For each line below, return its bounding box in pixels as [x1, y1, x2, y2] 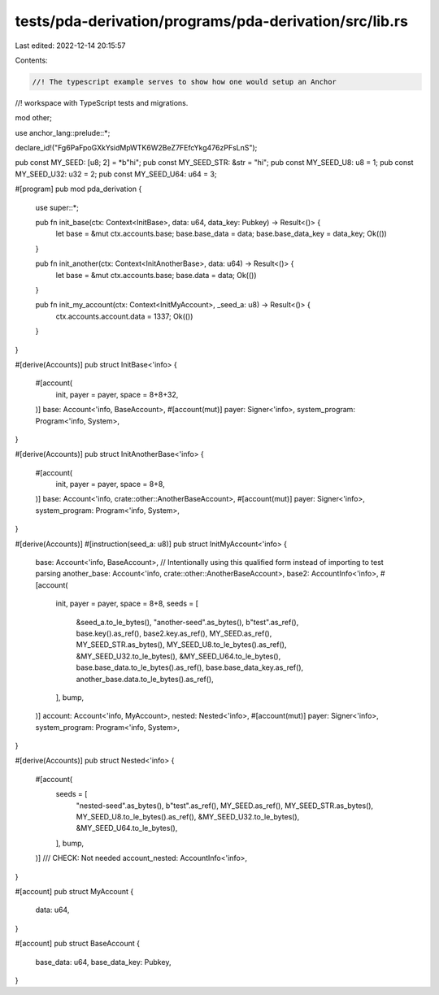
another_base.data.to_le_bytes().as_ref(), [76, 674, 215, 684]
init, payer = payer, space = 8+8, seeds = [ [55, 598, 199, 609]
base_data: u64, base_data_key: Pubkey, [35, 957, 172, 967]
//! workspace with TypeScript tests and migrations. [15, 98, 189, 107]
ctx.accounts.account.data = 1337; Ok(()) [55, 311, 193, 321]
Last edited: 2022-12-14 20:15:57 [15, 41, 126, 50]
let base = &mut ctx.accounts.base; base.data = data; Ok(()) [55, 270, 257, 280]
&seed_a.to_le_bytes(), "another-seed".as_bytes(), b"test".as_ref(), [76, 617, 299, 627]
